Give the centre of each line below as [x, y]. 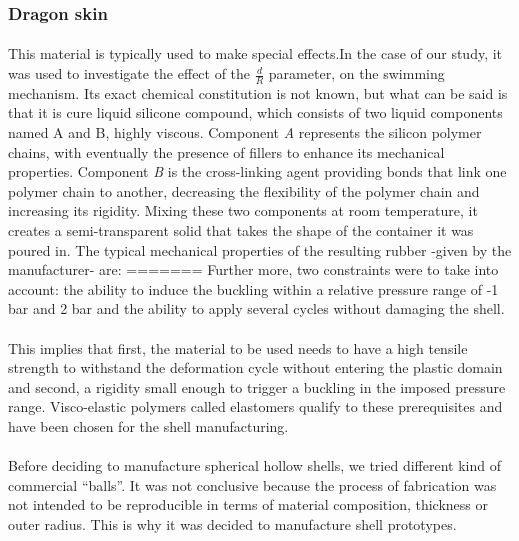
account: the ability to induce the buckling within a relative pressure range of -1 [253, 288]
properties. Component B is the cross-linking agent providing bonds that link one [257, 171]
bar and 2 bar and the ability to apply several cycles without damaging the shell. [256, 308]
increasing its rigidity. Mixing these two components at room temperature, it [243, 210]
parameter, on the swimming [356, 73]
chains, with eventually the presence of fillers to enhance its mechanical [226, 151]
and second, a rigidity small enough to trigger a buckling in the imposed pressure [257, 386]
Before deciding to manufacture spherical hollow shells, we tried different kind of [254, 465]
